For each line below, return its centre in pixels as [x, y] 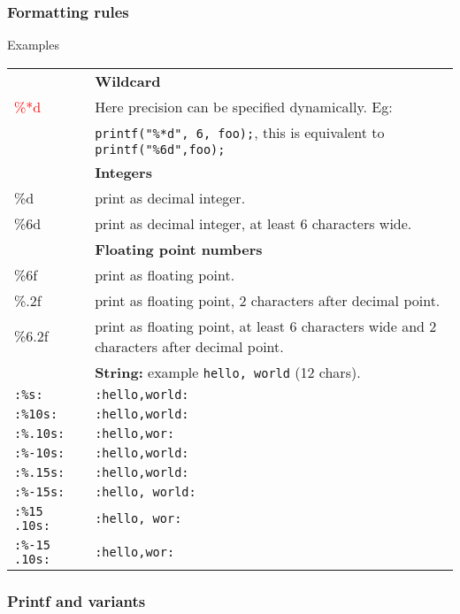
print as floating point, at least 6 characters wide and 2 [266, 326]
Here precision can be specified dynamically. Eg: [244, 106]
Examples [33, 45]
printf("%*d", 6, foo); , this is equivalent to [240, 132]
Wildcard [128, 81]
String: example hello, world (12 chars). [228, 372]
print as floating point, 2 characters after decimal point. [268, 300]
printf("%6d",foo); [160, 149]
